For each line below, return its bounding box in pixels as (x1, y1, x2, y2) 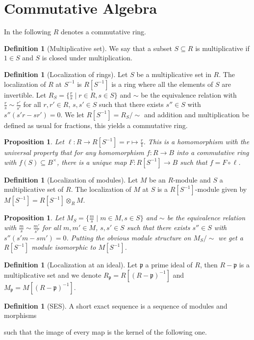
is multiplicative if (195, 43, 250, 53)
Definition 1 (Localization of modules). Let (4, 174, 138, 184)
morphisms (4, 310, 37, 320)
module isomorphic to (31, 242, 96, 252)
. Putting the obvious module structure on (66, 232, 191, 242)
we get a (218, 232, 243, 242)
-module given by (195, 184, 247, 194)
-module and (173, 174, 211, 184)
